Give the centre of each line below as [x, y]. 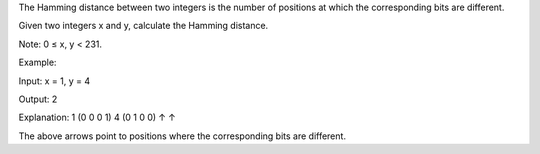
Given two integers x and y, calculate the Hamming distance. [143, 26]
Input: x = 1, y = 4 [54, 81]
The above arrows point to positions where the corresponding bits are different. [182, 136]
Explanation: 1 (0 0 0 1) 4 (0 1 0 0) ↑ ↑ [97, 117]
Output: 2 [38, 99]
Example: [37, 62]
